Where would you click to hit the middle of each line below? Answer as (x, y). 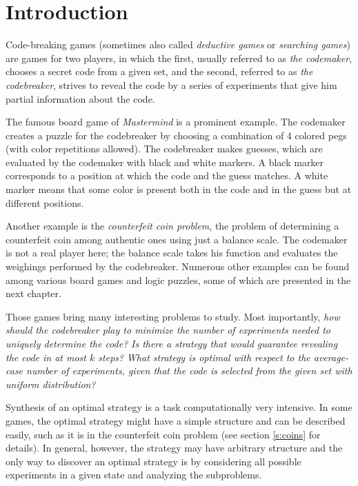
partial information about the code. (80, 98)
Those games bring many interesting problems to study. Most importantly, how (173, 316)
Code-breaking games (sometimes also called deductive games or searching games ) (178, 44)
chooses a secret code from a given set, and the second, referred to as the (159, 71)
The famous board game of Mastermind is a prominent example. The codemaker (176, 122)
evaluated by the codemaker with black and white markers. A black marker (165, 162)
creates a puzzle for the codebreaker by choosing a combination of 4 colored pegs (176, 135)
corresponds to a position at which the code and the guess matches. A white (167, 175)
